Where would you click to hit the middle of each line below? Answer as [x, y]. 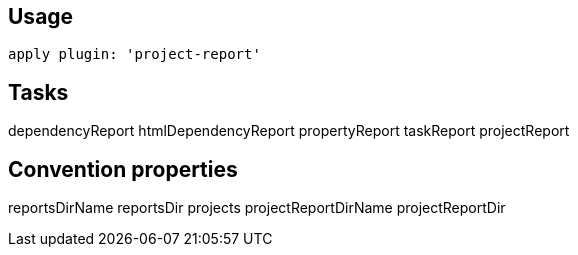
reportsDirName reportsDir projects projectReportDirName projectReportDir [257, 208]
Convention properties [123, 169]
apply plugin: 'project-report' [134, 54]
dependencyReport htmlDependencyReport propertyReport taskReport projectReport [289, 131]
